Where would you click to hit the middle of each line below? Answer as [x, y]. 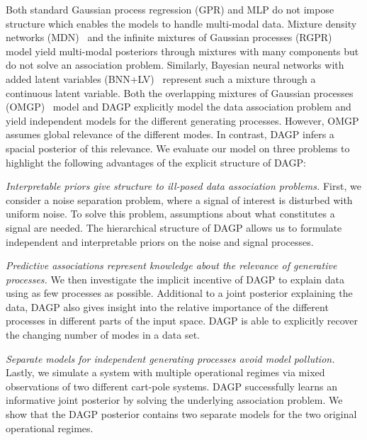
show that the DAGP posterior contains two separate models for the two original [181, 414]
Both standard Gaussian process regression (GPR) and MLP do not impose [170, 9]
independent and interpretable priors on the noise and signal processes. [160, 241]
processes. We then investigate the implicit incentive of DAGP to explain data [175, 279]
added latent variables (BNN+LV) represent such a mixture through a [161, 78]
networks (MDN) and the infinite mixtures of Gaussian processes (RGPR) [169, 37]
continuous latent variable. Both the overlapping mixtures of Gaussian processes [180, 92]
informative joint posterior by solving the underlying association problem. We [174, 400]
